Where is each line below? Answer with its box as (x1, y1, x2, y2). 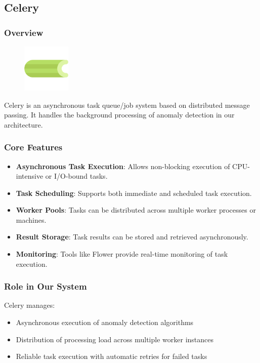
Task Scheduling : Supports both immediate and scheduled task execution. (16, 187, 252, 198)
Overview (4, 26, 44, 38)
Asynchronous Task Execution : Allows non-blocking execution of (16, 160, 230, 171)
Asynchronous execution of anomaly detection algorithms (16, 317, 194, 328)
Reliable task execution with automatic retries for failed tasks (16, 351, 207, 361)
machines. (16, 214, 47, 225)
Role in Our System (4, 280, 87, 293)
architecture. (4, 119, 43, 130)
